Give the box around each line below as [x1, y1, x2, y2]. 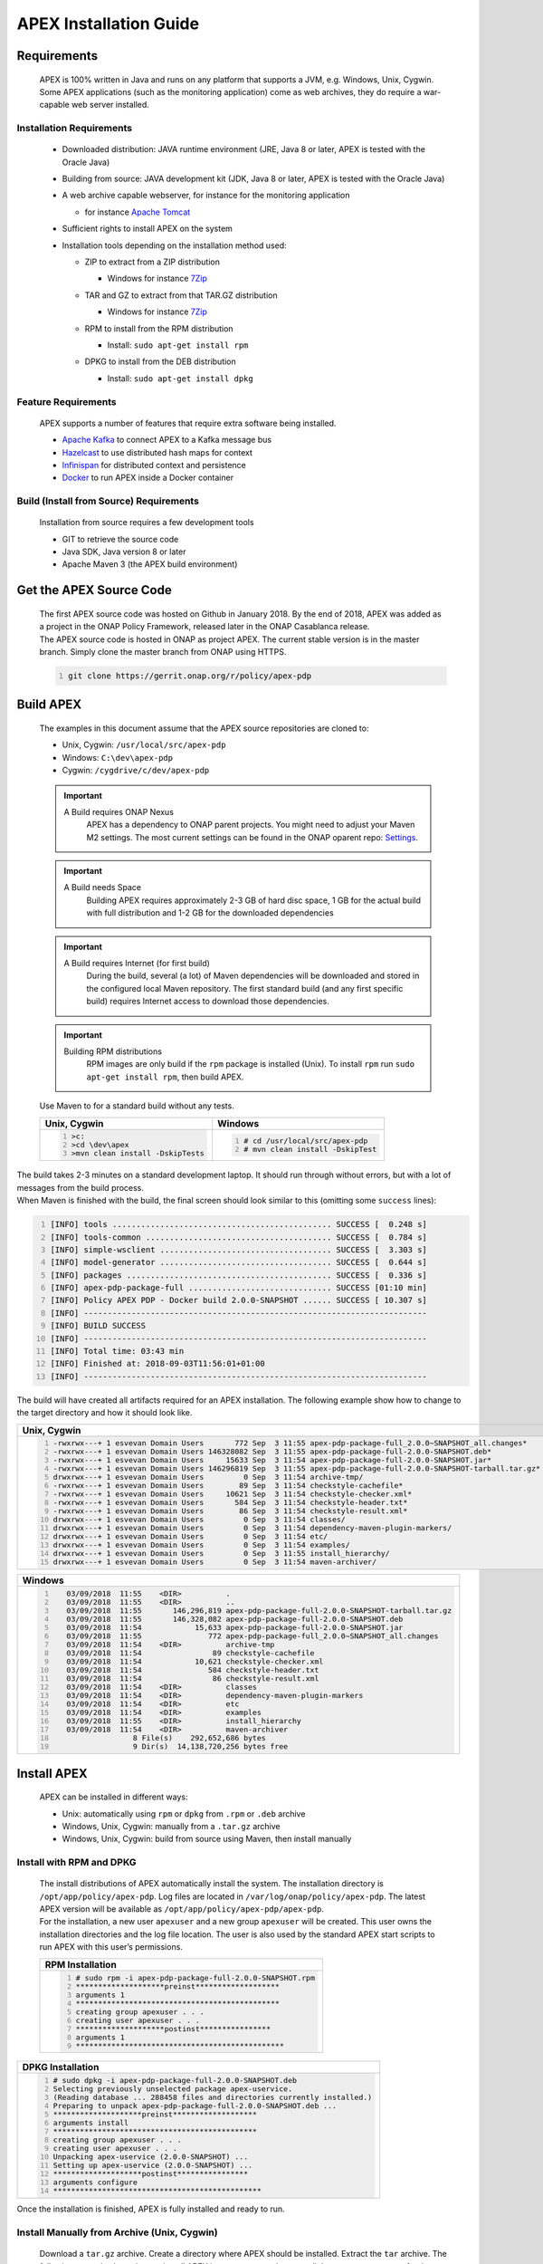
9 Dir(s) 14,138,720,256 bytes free [132, 1741, 289, 1751]
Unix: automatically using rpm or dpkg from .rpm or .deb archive [62, 1808, 306, 1819]
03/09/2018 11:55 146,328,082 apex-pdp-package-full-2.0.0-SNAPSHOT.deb [66, 1615, 404, 1625]
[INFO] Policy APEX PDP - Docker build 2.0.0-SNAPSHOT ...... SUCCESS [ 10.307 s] [50, 1295, 427, 1306]
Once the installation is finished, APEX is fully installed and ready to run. [16, 2203, 285, 2214]
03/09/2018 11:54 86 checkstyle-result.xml [66, 1674, 319, 1684]
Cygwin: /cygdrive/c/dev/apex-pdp [62, 765, 210, 776]
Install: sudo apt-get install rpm [107, 340, 249, 350]
